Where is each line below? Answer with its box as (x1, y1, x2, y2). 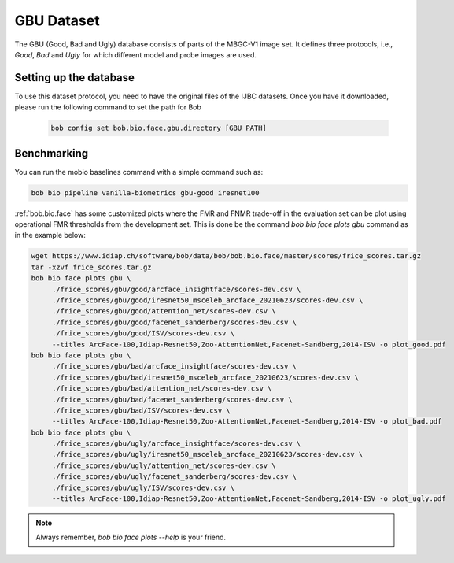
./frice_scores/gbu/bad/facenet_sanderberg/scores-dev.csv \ (51, 394, 293, 404)
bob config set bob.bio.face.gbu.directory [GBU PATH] (50, 124, 267, 133)
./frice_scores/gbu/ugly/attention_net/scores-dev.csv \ (51, 461, 276, 470)
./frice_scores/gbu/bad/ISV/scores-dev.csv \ (51, 406, 231, 415)
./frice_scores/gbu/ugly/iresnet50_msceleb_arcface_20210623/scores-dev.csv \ (51, 450, 364, 459)
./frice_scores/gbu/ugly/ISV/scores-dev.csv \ (51, 483, 235, 492)
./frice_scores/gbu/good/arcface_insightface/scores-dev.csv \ (51, 284, 301, 294)
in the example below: (14, 231, 86, 240)
